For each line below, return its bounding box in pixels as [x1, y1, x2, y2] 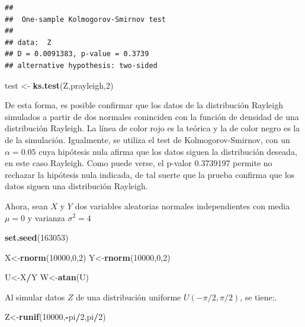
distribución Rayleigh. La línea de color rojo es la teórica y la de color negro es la [5, 122, 300, 134]
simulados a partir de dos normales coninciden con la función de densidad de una [5, 110, 299, 122]
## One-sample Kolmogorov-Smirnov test [5, 15, 166, 24]
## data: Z [5, 38, 52, 47]
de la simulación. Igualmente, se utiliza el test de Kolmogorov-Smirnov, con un [5, 133, 290, 145]
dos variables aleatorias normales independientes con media [75, 199, 290, 212]
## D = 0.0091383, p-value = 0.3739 [5, 50, 149, 59]
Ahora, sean [5, 199, 48, 212]
